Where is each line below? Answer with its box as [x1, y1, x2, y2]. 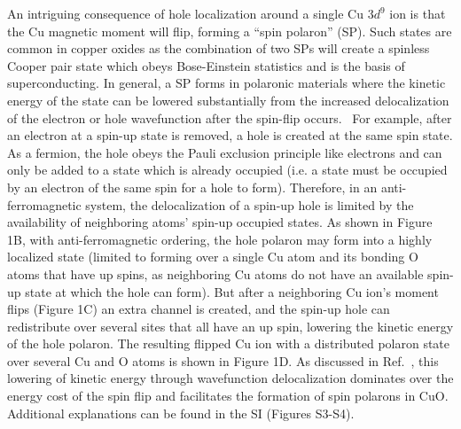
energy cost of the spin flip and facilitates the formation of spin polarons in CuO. [7, 386, 449, 405]
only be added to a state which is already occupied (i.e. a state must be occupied [7, 160, 448, 179]
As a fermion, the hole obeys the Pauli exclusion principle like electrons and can [7, 143, 442, 161]
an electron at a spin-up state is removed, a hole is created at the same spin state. [7, 126, 453, 144]
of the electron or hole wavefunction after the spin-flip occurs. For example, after [7, 108, 452, 127]
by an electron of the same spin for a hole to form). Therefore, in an [7, 177, 378, 196]
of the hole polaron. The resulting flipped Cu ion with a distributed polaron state [7, 334, 450, 353]
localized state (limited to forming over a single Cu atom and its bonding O [7, 247, 418, 266]
